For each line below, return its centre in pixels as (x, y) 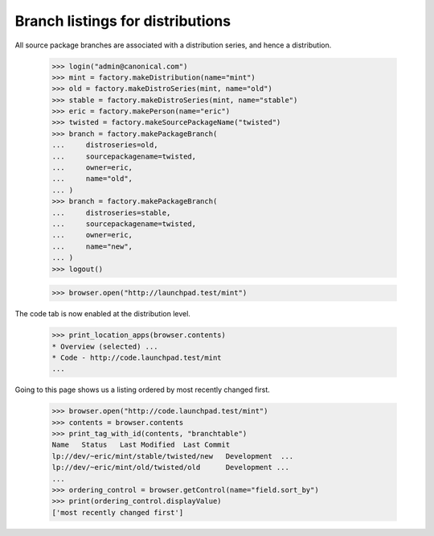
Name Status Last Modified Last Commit (141, 445)
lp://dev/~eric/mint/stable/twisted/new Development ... (173, 456)
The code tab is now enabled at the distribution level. (102, 314)
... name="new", (92, 246)
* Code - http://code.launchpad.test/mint (137, 357)
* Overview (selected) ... (105, 346)
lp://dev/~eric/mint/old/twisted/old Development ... (170, 468)
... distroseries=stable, (111, 212)
